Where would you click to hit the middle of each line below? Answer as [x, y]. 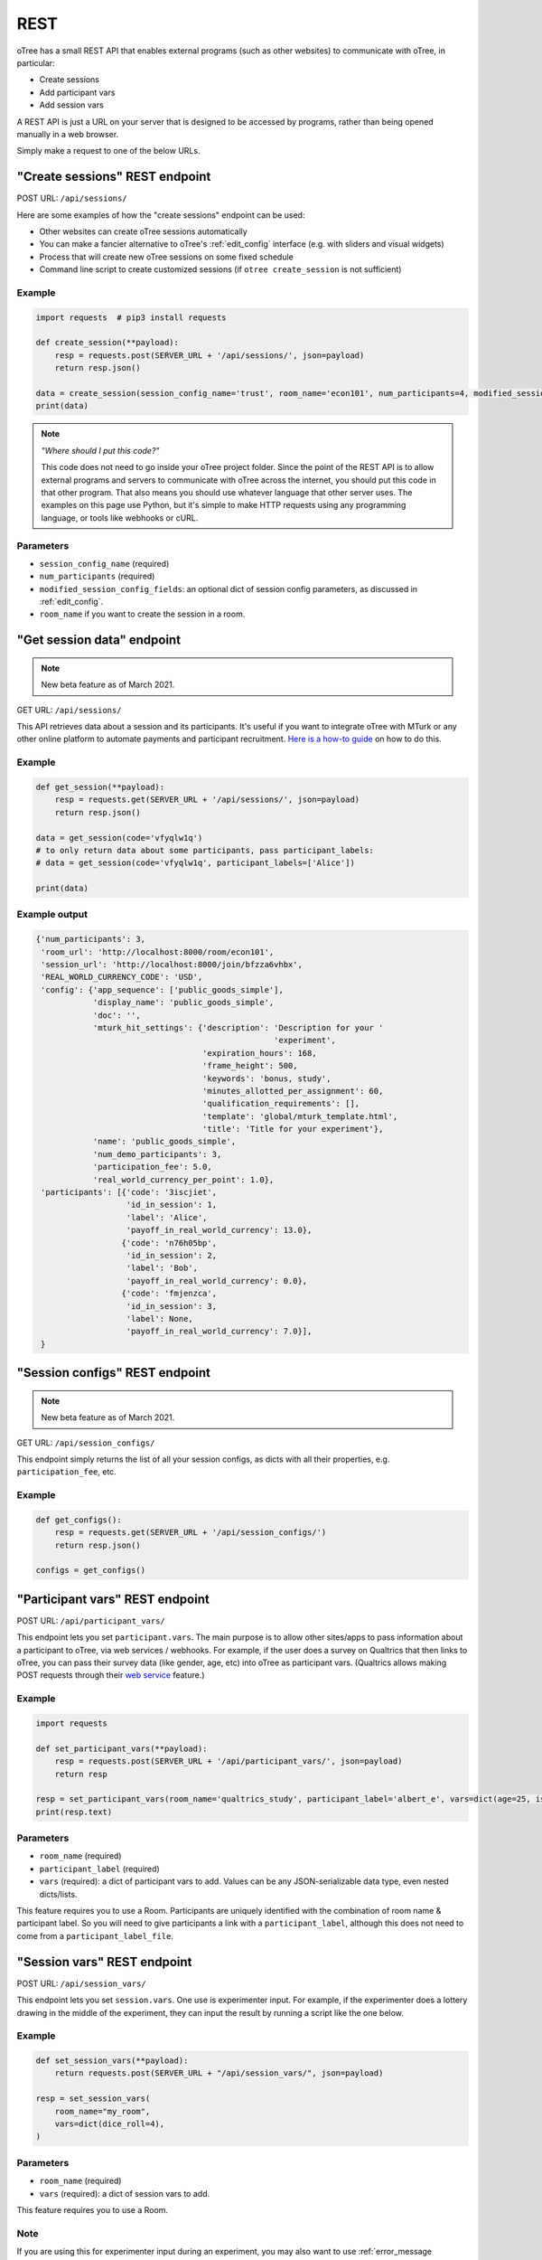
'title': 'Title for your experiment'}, [293, 1129]
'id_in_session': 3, [171, 1306]
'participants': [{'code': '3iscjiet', [129, 1192]
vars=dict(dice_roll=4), [110, 2124]
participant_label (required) [99, 1869]
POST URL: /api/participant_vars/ [91, 1620]
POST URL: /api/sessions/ [72, 198]
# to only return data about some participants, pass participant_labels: [205, 850]
